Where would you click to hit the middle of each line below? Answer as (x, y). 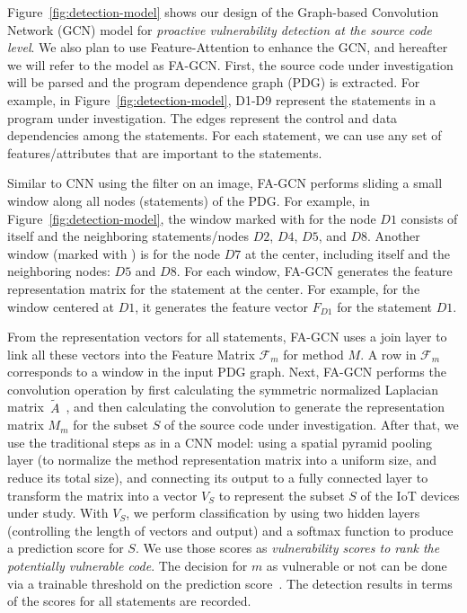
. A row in (388, 354)
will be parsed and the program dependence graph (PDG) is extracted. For (214, 82)
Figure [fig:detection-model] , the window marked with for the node (192, 218)
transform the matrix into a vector (102, 495)
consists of (429, 218)
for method (313, 354)
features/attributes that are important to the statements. (165, 152)
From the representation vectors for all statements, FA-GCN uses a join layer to (227, 337)
